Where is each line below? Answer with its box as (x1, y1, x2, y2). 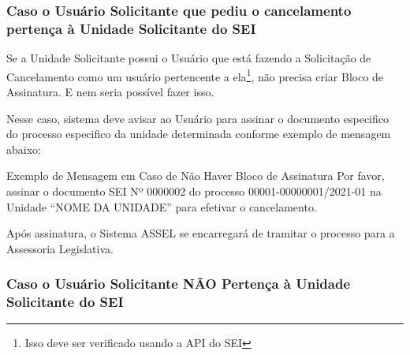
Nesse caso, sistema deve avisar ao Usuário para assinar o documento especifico (6, 110, 389, 126)
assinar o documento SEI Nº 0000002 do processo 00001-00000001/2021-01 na (6, 182, 382, 199)
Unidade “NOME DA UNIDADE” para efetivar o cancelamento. (6, 198, 317, 215)
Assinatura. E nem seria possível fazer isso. (6, 83, 214, 99)
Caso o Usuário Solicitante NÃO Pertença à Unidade (6, 274, 351, 293)
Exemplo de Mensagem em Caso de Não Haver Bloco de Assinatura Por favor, (6, 167, 385, 184)
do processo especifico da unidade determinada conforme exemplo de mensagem (6, 125, 391, 142)
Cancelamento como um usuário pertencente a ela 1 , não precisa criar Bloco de (6, 65, 384, 84)
